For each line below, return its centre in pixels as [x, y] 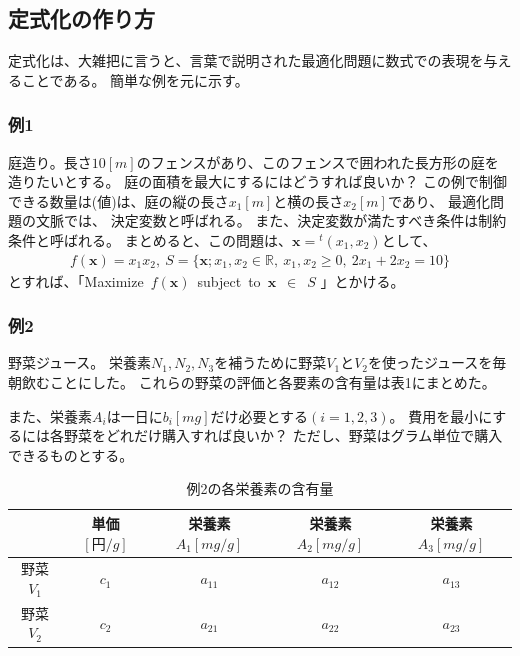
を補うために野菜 [270, 362]
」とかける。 [362, 280]
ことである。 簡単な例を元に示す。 [135, 79]
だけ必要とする [259, 415]
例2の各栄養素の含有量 [260, 488]
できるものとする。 [71, 454]
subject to [229, 280]
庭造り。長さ [50, 161]
